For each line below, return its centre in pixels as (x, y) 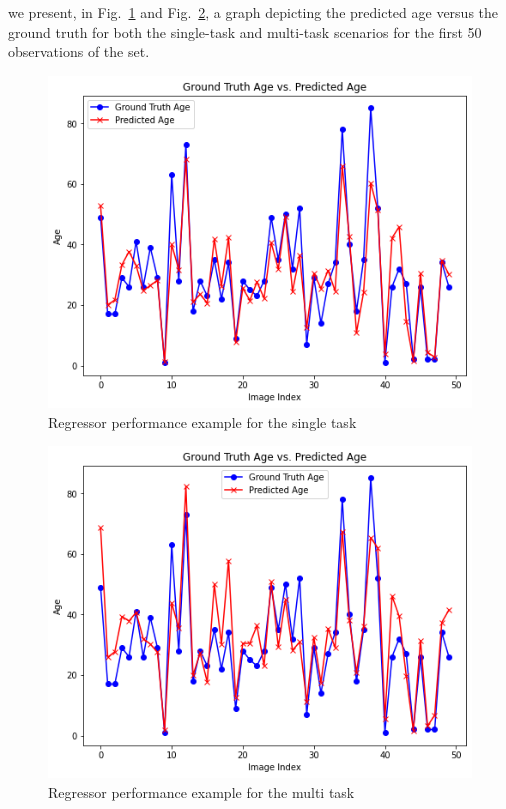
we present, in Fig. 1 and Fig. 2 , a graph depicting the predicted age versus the (253, 12)
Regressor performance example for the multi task (201, 791)
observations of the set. (79, 51)
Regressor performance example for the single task (202, 421)
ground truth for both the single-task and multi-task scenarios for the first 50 (245, 31)
